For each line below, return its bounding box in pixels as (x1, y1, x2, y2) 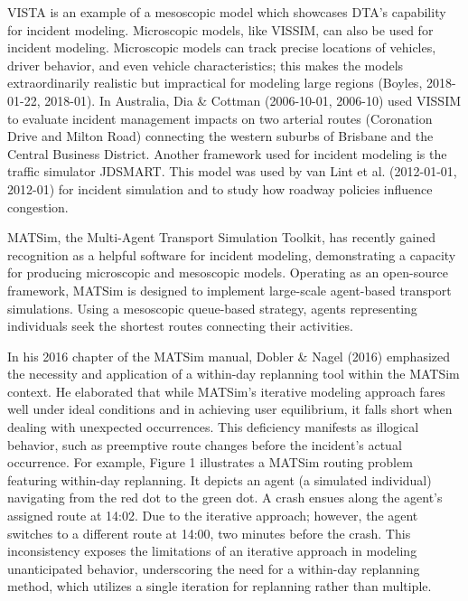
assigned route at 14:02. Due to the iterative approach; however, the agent (7, 506, 418, 525)
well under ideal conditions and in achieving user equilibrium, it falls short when (7, 399, 453, 418)
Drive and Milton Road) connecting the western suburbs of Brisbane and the (7, 127, 434, 146)
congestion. (7, 197, 69, 216)
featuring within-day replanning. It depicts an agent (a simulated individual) (7, 470, 432, 489)
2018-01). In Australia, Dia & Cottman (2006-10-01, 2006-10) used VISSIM (44, 90, 462, 109)
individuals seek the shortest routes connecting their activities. (7, 316, 353, 335)
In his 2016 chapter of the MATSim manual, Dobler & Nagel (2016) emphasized (7, 346, 451, 365)
